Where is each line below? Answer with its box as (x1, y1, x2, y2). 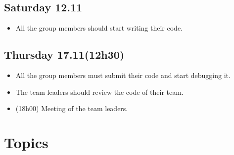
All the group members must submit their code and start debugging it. (15, 70, 231, 80)
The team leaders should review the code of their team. (15, 86, 184, 97)
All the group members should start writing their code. (15, 23, 183, 33)
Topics (4, 132, 48, 152)
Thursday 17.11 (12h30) (4, 47, 125, 62)
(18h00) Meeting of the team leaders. (15, 103, 128, 114)
